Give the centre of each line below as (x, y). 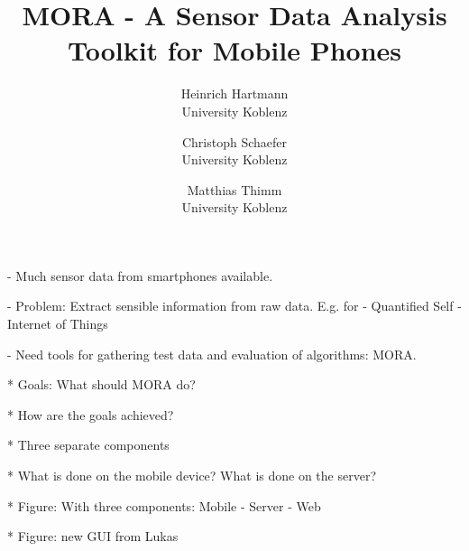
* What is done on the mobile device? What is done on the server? (192, 476)
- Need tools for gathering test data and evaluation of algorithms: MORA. (212, 354)
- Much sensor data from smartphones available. (140, 275)
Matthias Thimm (234, 189)
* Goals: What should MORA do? (101, 384)
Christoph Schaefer (234, 141)
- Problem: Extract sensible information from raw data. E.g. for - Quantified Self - (234, 306)
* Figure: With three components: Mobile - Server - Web (164, 505)
